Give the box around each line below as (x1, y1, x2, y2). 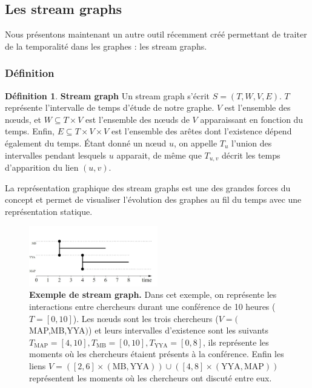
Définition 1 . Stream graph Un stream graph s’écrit (5, 89, 210, 102)
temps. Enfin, (5, 125, 55, 137)
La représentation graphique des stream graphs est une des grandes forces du (5, 181, 291, 194)
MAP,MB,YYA (29, 324, 85, 337)
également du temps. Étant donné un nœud (5, 136, 167, 149)
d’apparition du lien (5, 161, 79, 174)
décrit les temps (221, 148, 280, 161)
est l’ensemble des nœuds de (85, 113, 190, 125)
